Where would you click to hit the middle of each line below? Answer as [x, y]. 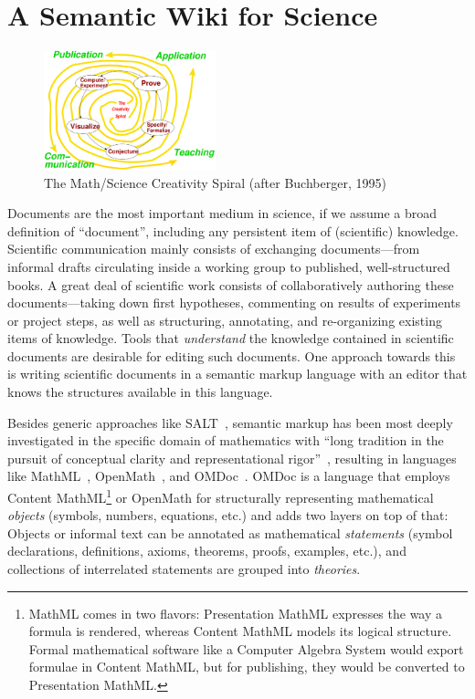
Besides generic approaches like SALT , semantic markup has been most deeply [230, 422]
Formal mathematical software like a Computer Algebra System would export [246, 648]
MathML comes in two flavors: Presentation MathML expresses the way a [236, 613]
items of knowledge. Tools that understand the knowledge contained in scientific [231, 338]
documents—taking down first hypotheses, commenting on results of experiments [234, 303]
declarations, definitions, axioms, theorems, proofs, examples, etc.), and [207, 551]
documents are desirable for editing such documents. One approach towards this [232, 355]
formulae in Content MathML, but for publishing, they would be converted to [247, 667]
